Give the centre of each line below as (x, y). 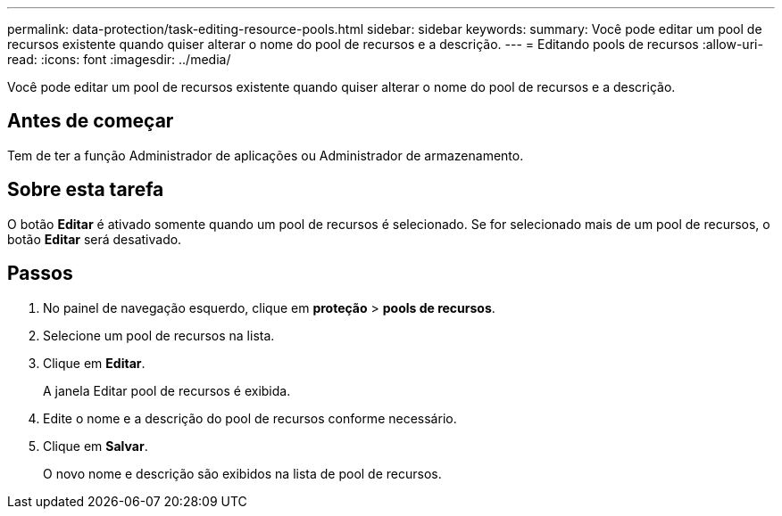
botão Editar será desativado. (95, 239)
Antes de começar (91, 121)
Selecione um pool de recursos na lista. (159, 335)
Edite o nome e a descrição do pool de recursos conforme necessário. (250, 418)
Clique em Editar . (94, 363)
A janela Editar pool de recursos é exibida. (167, 390)
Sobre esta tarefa (86, 190)
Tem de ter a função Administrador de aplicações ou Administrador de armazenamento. (266, 155)
